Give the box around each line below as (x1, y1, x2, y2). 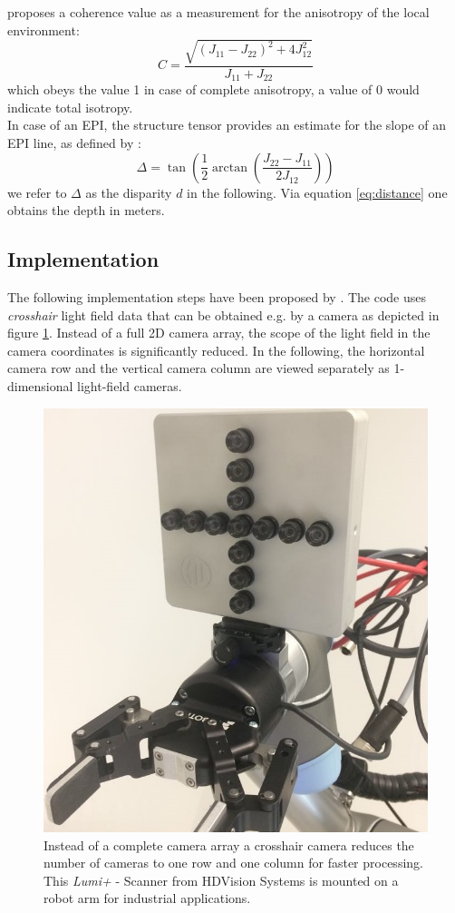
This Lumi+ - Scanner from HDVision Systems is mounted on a (44, 870, 399, 889)
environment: (7, 20, 80, 39)
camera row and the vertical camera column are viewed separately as (7, 358, 390, 378)
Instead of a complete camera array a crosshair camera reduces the (44, 835, 414, 854)
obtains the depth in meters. (7, 201, 165, 220)
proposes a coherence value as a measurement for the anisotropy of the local (7, 3, 430, 21)
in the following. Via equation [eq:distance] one (187, 182, 448, 201)
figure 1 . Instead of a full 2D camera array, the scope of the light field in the (7, 323, 431, 342)
